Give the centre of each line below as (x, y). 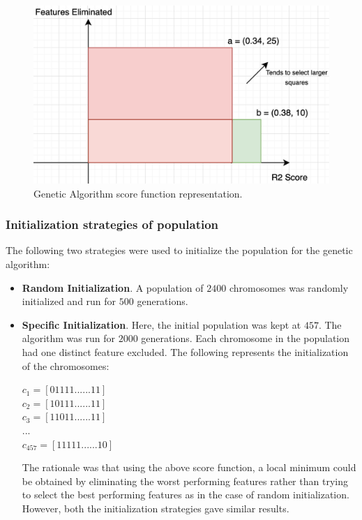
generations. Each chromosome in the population (246, 338)
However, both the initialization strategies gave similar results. (156, 508)
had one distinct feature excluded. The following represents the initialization (185, 352)
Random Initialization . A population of (113, 287)
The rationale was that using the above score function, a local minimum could (189, 467)
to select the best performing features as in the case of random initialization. (186, 495)
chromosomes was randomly (289, 287)
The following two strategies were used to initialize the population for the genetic (179, 250)
